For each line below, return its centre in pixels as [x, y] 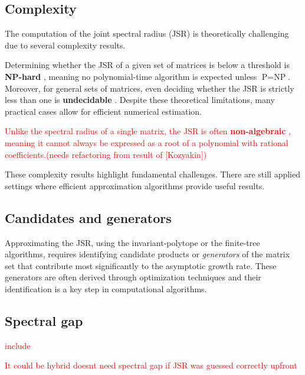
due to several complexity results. [65, 45]
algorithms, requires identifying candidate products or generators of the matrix [147, 254]
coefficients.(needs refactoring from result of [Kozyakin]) [106, 154]
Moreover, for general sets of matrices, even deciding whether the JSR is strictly [150, 88]
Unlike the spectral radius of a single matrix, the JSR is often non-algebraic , [148, 131]
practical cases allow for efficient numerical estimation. [103, 111]
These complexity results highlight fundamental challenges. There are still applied [153, 174]
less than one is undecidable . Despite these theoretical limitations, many [140, 100]
